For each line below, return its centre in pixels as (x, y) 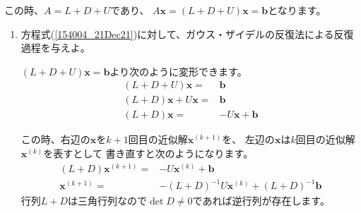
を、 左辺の (248, 139)
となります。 (297, 10)
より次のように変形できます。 (178, 71)
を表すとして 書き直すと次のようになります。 (148, 153)
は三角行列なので (108, 201)
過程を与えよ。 (55, 48)
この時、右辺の (55, 139)
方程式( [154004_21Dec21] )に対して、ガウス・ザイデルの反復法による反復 (187, 34)
